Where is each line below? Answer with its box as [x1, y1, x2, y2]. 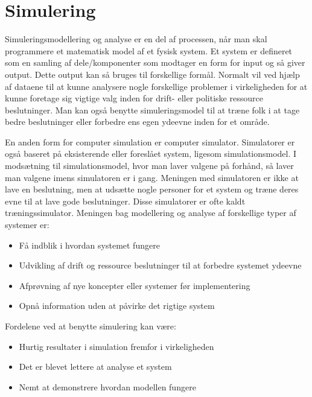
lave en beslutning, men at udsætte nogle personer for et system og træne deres [5, 183, 299, 195]
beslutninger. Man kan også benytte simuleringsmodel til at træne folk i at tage [5, 103, 300, 116]
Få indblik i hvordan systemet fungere [19, 238, 160, 251]
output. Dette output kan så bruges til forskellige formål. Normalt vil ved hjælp [5, 68, 300, 80]
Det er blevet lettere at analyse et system [19, 360, 172, 373]
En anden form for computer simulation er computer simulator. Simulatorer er [5, 135, 295, 148]
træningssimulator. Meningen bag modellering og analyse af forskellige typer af [5, 206, 296, 219]
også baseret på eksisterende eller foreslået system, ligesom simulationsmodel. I [5, 147, 297, 160]
